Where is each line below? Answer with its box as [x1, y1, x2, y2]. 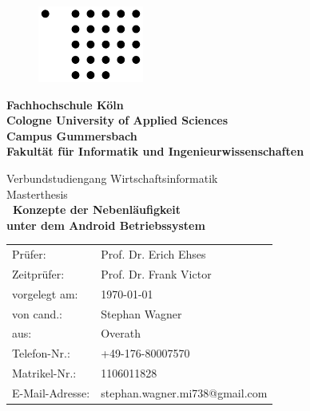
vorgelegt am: [12, 285, 78, 302]
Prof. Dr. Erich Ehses [101, 246, 206, 263]
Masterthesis [6, 185, 68, 202]
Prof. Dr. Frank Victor [101, 265, 212, 282]
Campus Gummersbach [6, 127, 137, 144]
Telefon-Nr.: [12, 345, 70, 362]
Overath [101, 325, 141, 342]
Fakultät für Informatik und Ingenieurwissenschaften [6, 143, 304, 160]
